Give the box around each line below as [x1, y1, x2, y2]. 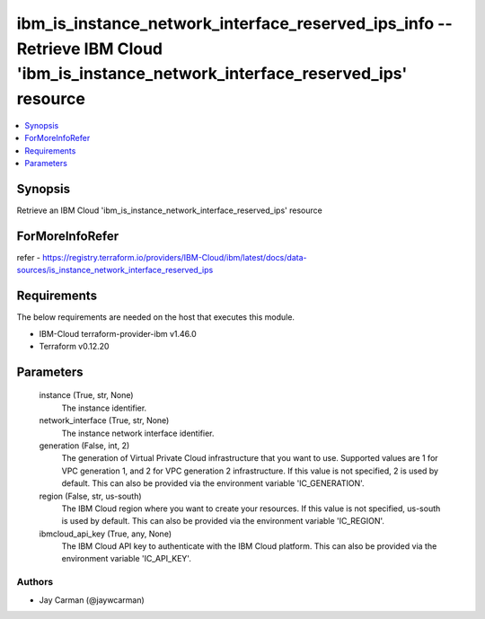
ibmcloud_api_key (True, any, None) [39, 528, 172, 539]
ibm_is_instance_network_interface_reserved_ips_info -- [16, 13, 453, 33]
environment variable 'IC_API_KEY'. [61, 553, 192, 564]
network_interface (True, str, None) [39, 415, 170, 426]
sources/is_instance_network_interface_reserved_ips [16, 265, 214, 276]
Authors [16, 576, 54, 588]
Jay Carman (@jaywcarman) [39, 594, 145, 606]
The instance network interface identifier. [61, 428, 215, 438]
